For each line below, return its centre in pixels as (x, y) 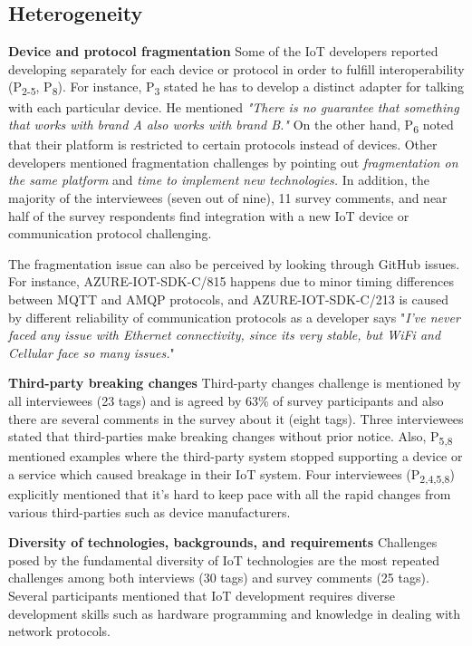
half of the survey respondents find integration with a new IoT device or (209, 215)
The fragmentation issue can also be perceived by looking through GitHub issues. (234, 263)
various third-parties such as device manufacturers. (149, 511)
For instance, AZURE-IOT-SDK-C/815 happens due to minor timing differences (231, 281)
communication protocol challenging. (110, 233)
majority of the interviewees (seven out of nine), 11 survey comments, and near (228, 198)
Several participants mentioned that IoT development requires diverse (202, 595)
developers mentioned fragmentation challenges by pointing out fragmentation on (233, 162)
